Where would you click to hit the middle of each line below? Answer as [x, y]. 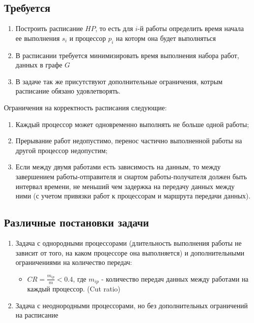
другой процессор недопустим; [61, 150]
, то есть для [114, 28]
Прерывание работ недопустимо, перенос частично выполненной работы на [129, 141]
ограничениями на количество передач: [74, 262]
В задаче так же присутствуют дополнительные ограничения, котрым [119, 81]
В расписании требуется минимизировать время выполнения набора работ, [127, 55]
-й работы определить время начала [191, 28]
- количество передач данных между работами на [175, 278]
